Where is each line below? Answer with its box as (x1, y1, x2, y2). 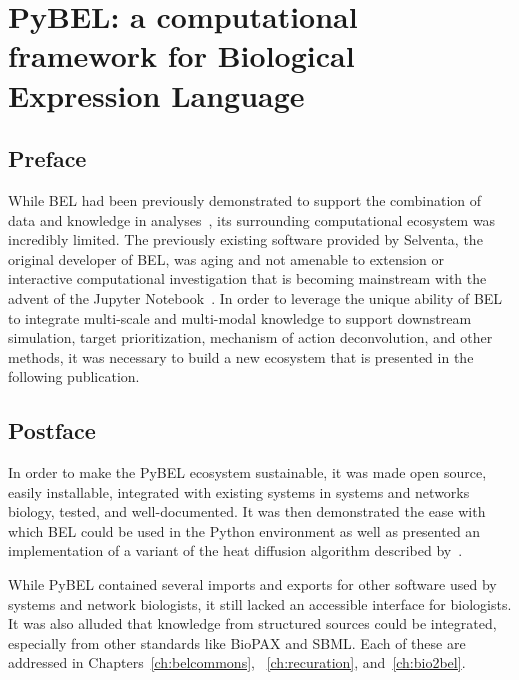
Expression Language (8, 74, 305, 115)
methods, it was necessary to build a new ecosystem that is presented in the (8, 346, 474, 367)
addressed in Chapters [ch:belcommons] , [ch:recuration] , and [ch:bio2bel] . (8, 652, 466, 673)
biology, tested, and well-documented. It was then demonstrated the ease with (8, 501, 486, 522)
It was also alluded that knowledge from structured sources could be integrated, (8, 613, 497, 634)
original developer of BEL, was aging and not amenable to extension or (8, 248, 445, 269)
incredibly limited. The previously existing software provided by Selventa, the (8, 229, 483, 250)
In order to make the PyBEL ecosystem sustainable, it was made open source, (8, 462, 487, 483)
